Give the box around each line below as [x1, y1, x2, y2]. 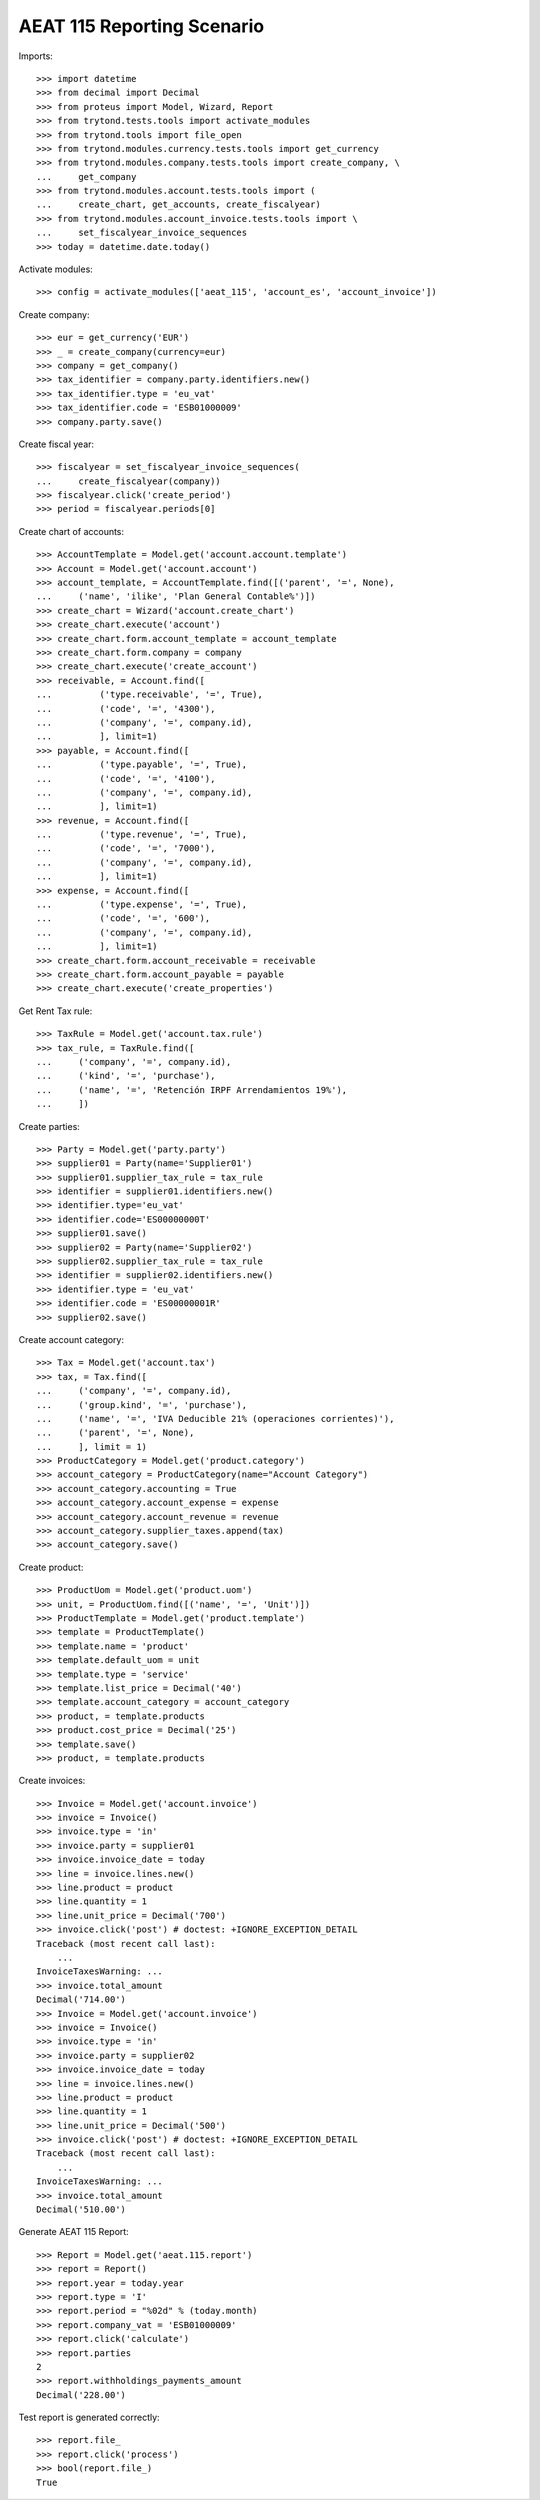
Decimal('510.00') [36, 2204, 127, 2215]
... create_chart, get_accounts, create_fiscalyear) [36, 199, 322, 210]
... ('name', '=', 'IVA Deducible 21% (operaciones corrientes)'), [36, 1413, 395, 1424]
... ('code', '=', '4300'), [36, 703, 216, 714]
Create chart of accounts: [18, 525, 125, 537]
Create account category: [18, 1333, 125, 1345]
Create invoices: [18, 1775, 86, 1787]
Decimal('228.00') [36, 2389, 127, 2400]
